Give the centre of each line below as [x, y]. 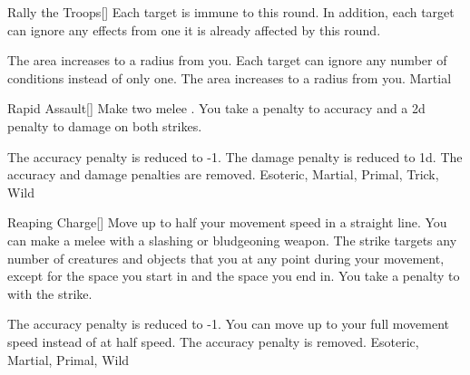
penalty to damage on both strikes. [105, 125]
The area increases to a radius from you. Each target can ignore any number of [227, 60]
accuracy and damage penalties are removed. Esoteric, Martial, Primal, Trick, [223, 174]
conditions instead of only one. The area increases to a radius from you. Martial [230, 77]
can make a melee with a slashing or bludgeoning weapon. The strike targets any [232, 240]
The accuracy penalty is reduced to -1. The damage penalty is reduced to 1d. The [235, 156]
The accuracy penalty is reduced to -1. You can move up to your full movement [229, 324]
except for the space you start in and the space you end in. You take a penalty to [234, 276]
